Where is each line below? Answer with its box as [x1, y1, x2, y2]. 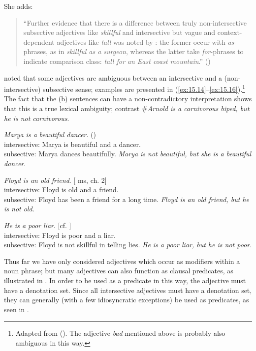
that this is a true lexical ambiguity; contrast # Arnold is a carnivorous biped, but [4, 103, 250, 113]
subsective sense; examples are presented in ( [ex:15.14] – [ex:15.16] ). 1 [43, 83, 245, 94]
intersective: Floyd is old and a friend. [4, 184, 119, 195]
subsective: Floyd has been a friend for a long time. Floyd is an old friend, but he [4, 194, 249, 204]
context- [217, 27, 242, 37]
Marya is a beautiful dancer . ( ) [4, 129, 96, 140]
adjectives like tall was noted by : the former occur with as [57, 36, 234, 47]
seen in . [4, 304, 29, 314]
